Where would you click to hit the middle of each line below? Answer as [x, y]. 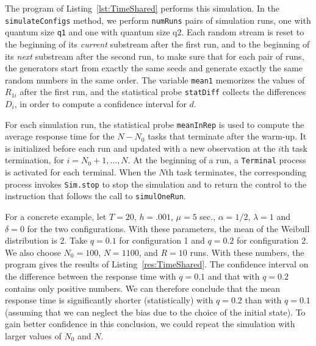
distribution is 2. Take [46, 240]
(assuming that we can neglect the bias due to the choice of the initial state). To [155, 312]
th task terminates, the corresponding [236, 172]
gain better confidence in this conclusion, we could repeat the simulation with [150, 324]
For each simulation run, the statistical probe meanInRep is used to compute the [155, 124]
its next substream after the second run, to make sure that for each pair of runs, [155, 56]
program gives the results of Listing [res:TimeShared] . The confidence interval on [157, 264]
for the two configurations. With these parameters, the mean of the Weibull [168, 228]
